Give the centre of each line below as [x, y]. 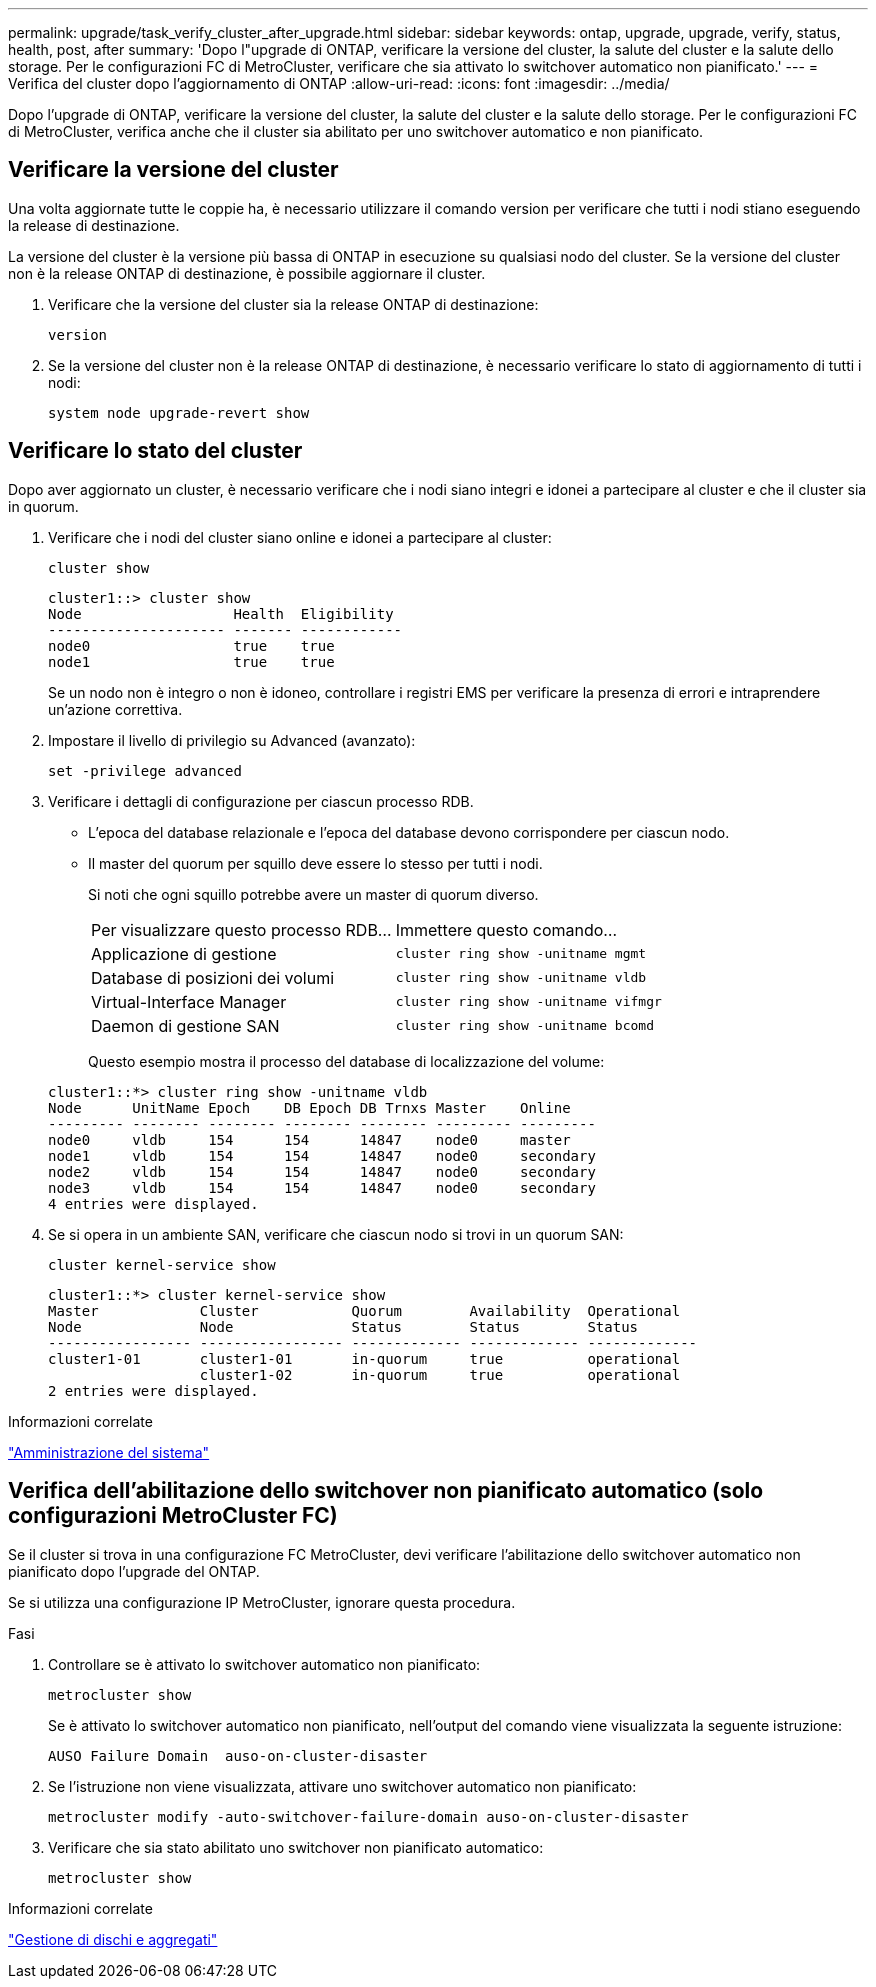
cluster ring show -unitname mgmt [521, 954]
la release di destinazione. [94, 225]
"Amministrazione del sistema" [109, 1452]
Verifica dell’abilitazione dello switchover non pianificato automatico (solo [386, 1491]
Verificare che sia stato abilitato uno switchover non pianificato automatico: [296, 1847]
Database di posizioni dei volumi [213, 977]
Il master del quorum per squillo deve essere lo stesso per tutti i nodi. [315, 863]
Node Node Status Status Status [343, 1326]
